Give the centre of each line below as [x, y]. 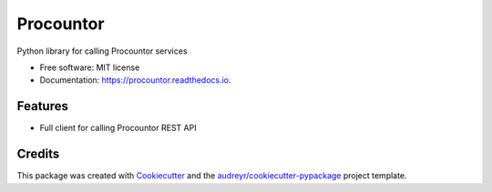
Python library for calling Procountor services [102, 51]
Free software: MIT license [90, 67]
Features [42, 106]
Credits [38, 154]
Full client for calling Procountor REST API [118, 128]
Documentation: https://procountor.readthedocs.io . [135, 80]
